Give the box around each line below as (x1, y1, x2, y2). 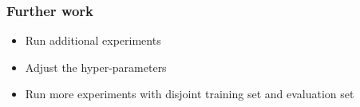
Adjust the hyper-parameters (25, 58, 167, 75)
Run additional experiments (25, 32, 161, 49)
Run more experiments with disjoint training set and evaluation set (25, 85, 354, 102)
